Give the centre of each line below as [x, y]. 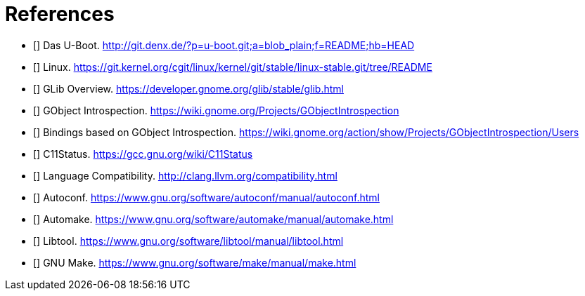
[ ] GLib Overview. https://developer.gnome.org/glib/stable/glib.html [188, 88]
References [60, 14]
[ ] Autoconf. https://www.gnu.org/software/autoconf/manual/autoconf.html [206, 197]
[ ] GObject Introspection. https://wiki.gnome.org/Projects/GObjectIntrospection [216, 110]
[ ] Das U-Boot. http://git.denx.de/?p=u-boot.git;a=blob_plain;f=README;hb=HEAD [224, 45]
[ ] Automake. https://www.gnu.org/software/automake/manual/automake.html [213, 219]
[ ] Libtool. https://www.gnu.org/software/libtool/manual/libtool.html [188, 241]
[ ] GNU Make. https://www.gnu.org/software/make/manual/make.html [195, 262]
